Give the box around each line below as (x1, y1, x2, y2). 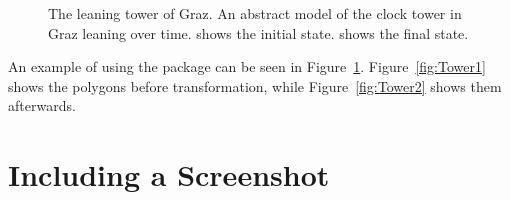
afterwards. (8, 95, 76, 116)
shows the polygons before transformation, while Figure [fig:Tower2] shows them (8, 75, 502, 96)
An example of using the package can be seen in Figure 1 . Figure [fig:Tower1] (8, 56, 486, 77)
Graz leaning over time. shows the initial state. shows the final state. (48, 22, 469, 43)
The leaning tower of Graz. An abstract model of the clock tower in (48, 3, 462, 23)
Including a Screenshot (8, 154, 330, 195)
